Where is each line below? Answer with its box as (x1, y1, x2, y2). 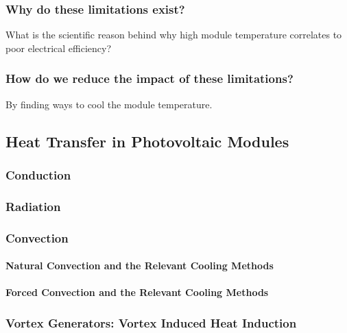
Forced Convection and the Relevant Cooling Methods (5, 285, 269, 299)
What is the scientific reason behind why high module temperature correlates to (5, 27, 342, 42)
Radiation (5, 197, 61, 214)
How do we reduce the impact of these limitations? (5, 70, 294, 87)
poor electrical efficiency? (5, 40, 112, 55)
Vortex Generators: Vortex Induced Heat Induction (5, 314, 297, 331)
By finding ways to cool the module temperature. (5, 97, 213, 111)
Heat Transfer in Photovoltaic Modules (5, 130, 289, 151)
